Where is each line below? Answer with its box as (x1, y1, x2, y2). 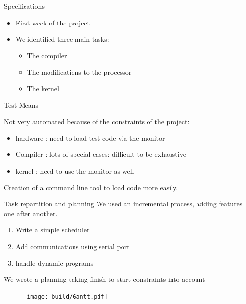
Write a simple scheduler (15, 225, 90, 235)
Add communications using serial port (15, 241, 130, 251)
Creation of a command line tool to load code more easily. (4, 182, 178, 192)
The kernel (27, 83, 59, 93)
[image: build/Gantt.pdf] (24, 293, 108, 300)
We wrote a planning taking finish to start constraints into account (4, 274, 205, 284)
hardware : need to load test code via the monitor (15, 132, 165, 143)
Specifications (4, 1, 45, 11)
